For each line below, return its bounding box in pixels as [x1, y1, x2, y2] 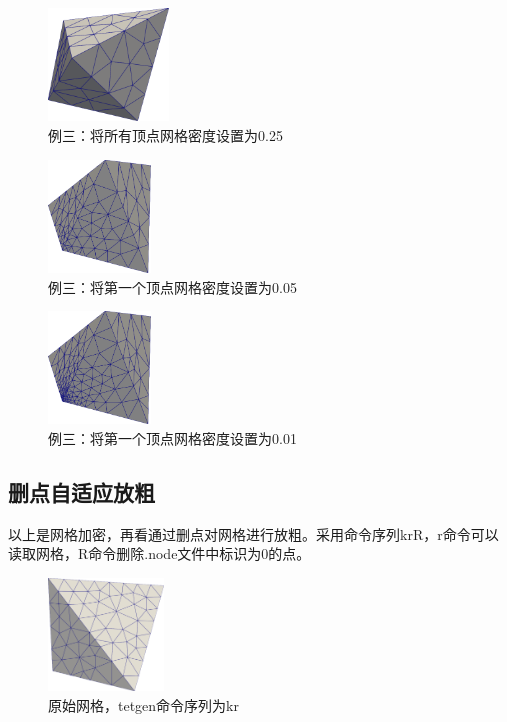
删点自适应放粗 [8, 477, 155, 508]
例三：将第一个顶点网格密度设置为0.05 [48, 276, 297, 297]
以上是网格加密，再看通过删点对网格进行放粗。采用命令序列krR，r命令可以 [8, 523, 499, 544]
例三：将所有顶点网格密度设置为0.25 [48, 124, 283, 145]
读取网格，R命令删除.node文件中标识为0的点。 [8, 543, 311, 564]
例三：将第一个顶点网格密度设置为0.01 [48, 428, 297, 449]
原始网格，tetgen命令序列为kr [48, 695, 239, 716]
